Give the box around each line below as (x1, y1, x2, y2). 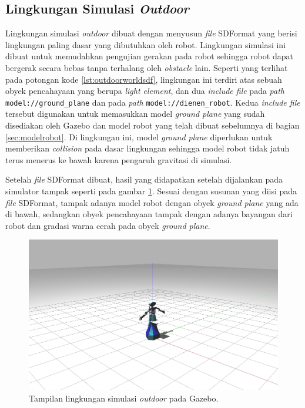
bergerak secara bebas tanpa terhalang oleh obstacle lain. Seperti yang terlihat (5, 61, 288, 73)
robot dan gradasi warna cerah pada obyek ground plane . (5, 219, 210, 231)
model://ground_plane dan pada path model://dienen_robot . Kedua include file (5, 96, 300, 108)
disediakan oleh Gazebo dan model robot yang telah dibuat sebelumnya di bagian (5, 119, 300, 131)
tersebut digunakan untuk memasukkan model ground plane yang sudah (5, 107, 265, 120)
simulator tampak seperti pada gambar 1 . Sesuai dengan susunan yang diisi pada (5, 184, 297, 197)
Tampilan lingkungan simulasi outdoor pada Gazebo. (29, 392, 219, 404)
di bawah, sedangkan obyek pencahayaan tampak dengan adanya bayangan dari (5, 208, 293, 220)
